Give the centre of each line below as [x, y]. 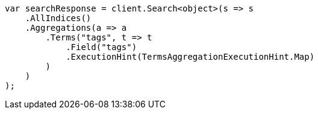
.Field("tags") [101, 47]
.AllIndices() [58, 18]
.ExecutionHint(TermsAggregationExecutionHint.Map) [190, 57]
